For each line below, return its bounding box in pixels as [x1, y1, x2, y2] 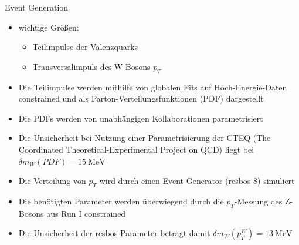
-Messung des [234, 194, 283, 207]
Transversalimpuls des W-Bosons [32, 60, 151, 72]
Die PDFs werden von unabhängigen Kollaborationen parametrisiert [18, 112, 263, 124]
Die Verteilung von [18, 174, 86, 187]
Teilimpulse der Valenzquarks [32, 41, 138, 53]
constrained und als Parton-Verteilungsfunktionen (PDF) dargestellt [18, 92, 264, 105]
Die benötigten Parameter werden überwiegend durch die [18, 194, 224, 207]
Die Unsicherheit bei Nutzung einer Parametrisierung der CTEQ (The [18, 132, 271, 144]
